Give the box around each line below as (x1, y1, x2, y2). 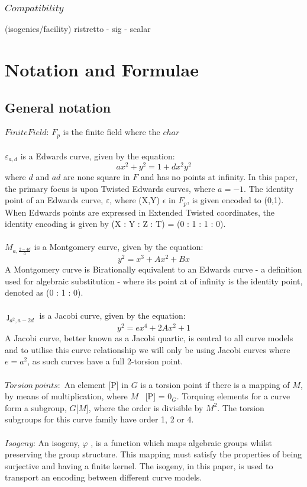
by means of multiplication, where (5, 390, 128, 402)
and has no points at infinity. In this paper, (140, 171, 298, 183)
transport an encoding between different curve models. (5, 471, 202, 483)
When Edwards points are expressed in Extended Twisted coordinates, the (5, 206, 275, 218)
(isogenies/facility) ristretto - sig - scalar (5, 23, 151, 35)
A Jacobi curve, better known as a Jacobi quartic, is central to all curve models (5, 332, 293, 344)
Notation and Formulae (5, 57, 199, 82)
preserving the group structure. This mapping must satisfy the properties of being (5, 448, 302, 460)
